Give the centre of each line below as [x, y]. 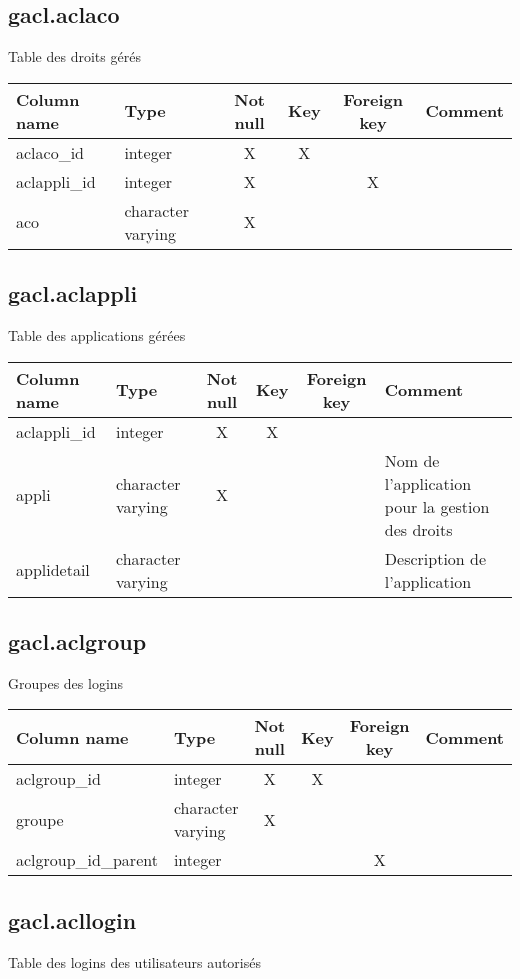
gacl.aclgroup [77, 640]
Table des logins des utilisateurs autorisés [134, 961]
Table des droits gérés [74, 56]
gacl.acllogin [72, 919]
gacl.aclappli [73, 293]
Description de [435, 558]
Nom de [412, 460]
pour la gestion [437, 506]
